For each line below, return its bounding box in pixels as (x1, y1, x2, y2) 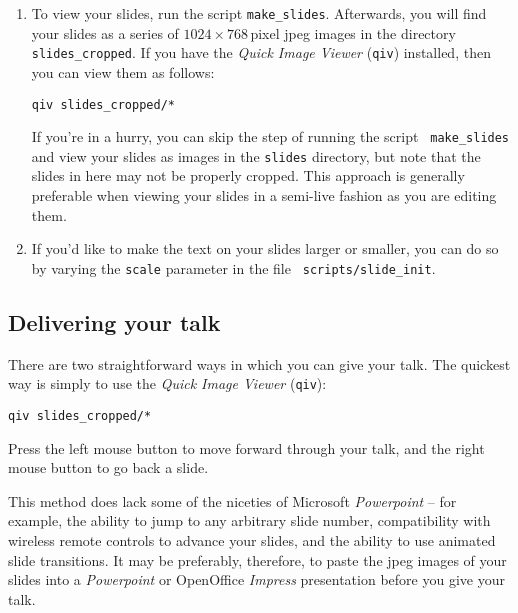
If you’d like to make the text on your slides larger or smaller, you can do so (31, 238, 499, 259)
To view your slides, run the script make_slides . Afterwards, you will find (31, 3, 487, 23)
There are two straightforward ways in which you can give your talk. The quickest (8, 353, 511, 374)
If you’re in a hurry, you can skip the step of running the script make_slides (31, 126, 510, 147)
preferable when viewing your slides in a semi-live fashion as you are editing (31, 185, 497, 206)
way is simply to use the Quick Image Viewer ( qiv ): (8, 373, 327, 394)
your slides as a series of (31, 22, 179, 43)
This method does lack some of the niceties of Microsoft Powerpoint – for (8, 490, 457, 511)
